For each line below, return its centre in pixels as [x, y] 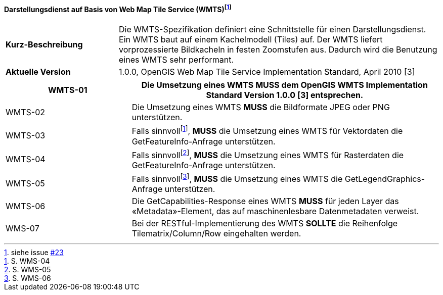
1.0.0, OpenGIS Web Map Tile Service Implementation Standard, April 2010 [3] [267, 72]
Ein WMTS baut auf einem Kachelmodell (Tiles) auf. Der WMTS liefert [251, 40]
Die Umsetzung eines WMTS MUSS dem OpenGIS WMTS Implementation [284, 85]
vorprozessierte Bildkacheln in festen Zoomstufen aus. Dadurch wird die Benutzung [278, 50]
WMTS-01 [68, 90]
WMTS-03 [26, 135]
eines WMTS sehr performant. [176, 60]
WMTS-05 [25, 183]
